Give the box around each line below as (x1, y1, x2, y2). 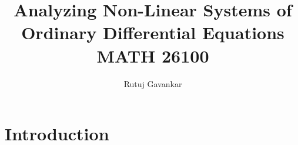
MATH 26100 (96, 43, 209, 67)
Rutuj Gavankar (123, 77, 182, 89)
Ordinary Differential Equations (21, 20, 284, 44)
